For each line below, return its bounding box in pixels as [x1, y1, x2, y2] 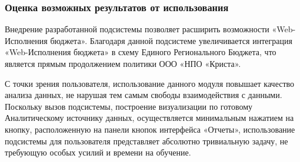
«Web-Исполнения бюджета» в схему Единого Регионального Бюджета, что [5, 46, 276, 58]
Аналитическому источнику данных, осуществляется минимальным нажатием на [5, 112, 294, 124]
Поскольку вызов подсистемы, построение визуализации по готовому [5, 100, 253, 112]
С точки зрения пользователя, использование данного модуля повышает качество [5, 77, 295, 89]
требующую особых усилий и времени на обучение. [5, 146, 191, 158]
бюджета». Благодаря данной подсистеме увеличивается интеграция [50, 34, 292, 46]
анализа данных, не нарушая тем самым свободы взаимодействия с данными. [5, 89, 282, 101]
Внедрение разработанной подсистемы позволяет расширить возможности [5, 23, 269, 35]
